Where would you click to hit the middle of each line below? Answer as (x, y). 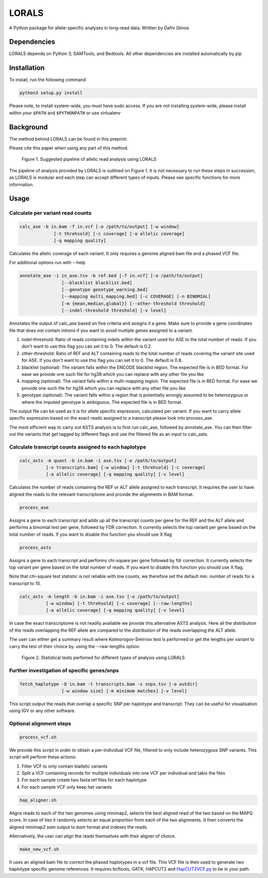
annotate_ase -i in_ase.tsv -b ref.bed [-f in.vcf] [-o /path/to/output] (111, 276)
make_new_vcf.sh (39, 849)
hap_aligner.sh (38, 800)
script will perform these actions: (43, 757)
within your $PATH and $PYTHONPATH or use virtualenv (65, 113)
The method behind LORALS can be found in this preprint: (68, 139)
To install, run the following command (48, 80)
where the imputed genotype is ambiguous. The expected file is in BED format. (102, 402)
